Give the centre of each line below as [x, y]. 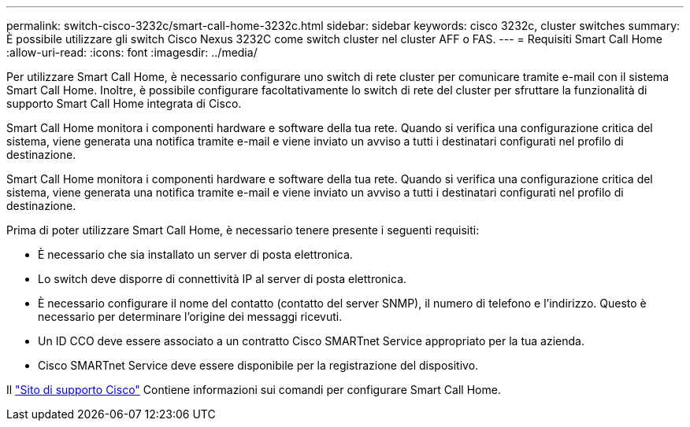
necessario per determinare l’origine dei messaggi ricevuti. [190, 317]
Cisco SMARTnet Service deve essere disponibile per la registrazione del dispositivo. [258, 365]
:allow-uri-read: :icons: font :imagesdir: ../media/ [132, 52]
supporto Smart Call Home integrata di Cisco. [124, 103]
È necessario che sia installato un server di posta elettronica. [195, 254]
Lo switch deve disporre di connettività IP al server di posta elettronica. [223, 279]
